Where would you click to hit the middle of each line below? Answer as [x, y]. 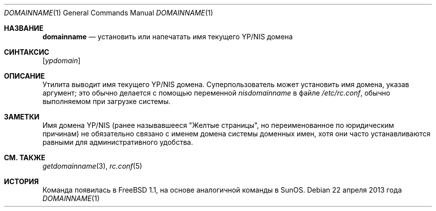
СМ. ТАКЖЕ [25, 158]
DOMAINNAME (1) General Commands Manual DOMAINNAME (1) [109, 13]
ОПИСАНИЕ [24, 76]
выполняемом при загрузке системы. [107, 101]
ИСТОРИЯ [21, 181]
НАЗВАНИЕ [24, 28]
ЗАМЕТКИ [22, 117]
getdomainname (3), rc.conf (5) [92, 166]
